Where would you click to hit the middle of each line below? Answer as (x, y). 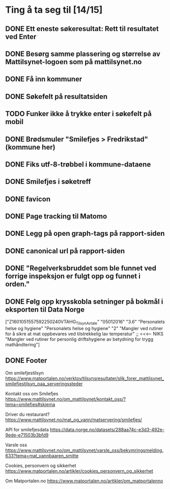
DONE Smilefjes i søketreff (48, 182)
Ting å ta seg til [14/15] (54, 10)
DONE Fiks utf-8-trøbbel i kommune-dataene (78, 164)
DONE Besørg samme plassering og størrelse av (83, 54)
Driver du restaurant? (27, 414)
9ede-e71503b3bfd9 (27, 435)
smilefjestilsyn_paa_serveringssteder (44, 384)
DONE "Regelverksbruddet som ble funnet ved (81, 268)
